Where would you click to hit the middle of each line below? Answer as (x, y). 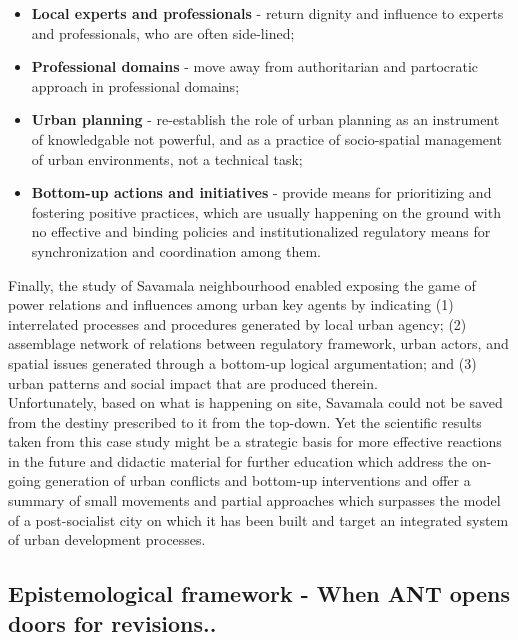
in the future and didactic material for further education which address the (238, 460)
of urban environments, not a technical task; (167, 158)
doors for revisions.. (112, 622)
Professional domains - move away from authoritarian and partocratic (255, 66)
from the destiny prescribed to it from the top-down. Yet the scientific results (245, 421)
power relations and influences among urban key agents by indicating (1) (231, 304)
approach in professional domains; (135, 85)
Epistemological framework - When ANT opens (259, 593)
